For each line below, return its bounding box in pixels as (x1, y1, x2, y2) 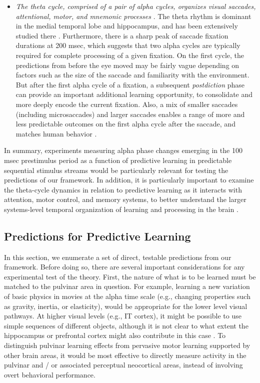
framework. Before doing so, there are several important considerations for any (4, 261, 245, 272)
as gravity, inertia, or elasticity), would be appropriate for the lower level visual (4, 300, 247, 311)
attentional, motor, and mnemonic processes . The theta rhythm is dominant (15, 10, 251, 21)
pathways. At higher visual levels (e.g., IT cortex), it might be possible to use (4, 310, 241, 321)
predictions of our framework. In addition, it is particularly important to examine (4, 174, 254, 185)
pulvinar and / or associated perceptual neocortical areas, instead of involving (4, 359, 243, 370)
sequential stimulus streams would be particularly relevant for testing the (4, 164, 228, 175)
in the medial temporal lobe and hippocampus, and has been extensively (15, 20, 238, 31)
